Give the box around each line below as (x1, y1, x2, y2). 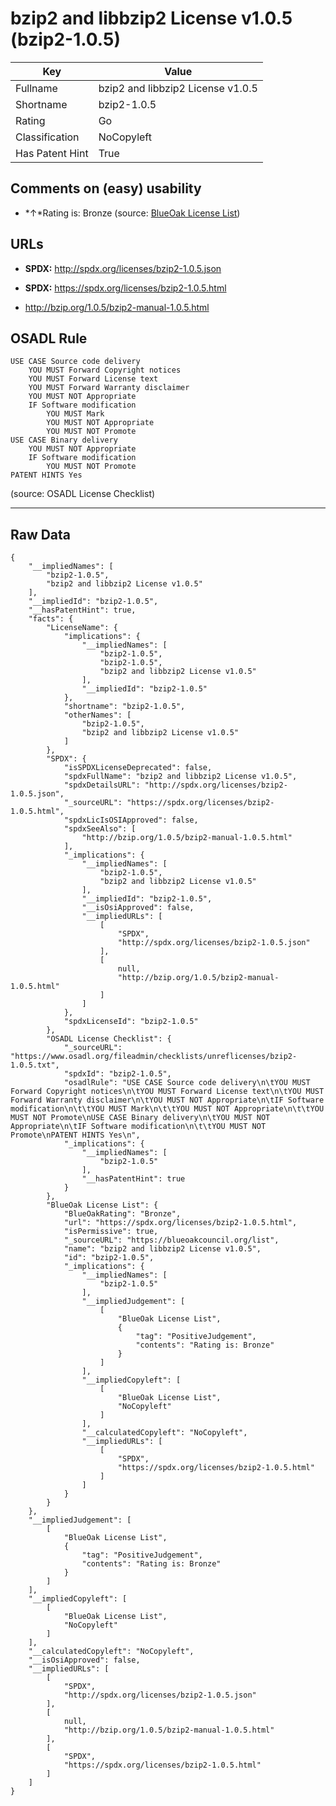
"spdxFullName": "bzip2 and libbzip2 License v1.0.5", (63, 772, 298, 782)
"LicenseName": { (46, 623, 118, 633)
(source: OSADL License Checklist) (10, 488, 156, 500)
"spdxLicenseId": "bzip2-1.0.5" (63, 1017, 199, 1027)
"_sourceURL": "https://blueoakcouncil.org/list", (63, 1235, 280, 1246)
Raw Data (10, 526, 72, 543)
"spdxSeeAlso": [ (63, 824, 137, 834)
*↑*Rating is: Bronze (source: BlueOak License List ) (24, 207, 241, 219)
